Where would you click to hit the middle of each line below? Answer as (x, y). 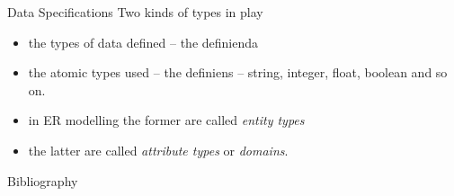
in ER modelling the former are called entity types (166, 120)
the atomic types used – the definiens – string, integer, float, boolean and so (238, 72)
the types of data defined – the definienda (143, 42)
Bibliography (43, 180)
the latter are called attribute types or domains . (158, 150)
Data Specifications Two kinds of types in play (135, 12)
